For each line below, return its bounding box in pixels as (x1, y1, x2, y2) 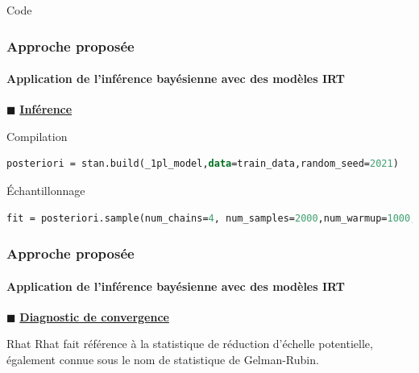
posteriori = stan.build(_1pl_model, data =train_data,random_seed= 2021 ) (6, 158, 399, 170)
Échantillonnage (6, 182, 85, 199)
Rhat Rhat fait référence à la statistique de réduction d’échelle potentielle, (6, 335, 373, 352)
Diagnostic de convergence (19, 308, 169, 325)
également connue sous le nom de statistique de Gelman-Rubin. (6, 351, 319, 368)
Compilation (6, 127, 68, 144)
